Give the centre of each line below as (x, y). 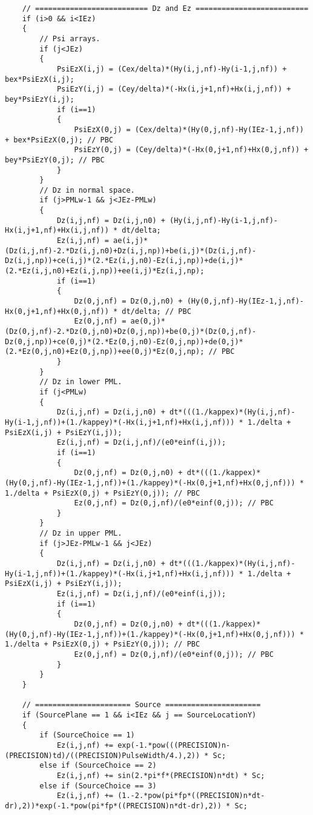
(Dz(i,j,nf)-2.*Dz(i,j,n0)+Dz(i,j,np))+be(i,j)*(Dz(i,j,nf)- (131, 251)
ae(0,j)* (148, 321)
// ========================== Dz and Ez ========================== (165, 8)
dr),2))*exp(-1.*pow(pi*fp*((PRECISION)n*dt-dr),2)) (113, 806)
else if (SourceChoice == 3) (98, 786)
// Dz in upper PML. (81, 534)
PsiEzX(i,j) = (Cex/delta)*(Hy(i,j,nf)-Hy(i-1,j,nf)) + (172, 69)
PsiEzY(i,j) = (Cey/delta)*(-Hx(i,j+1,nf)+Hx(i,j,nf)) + (174, 89)
